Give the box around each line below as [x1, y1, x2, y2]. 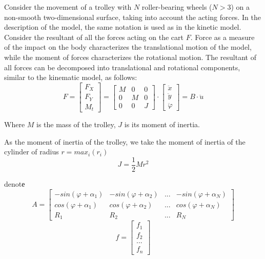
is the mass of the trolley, [36, 119, 116, 130]
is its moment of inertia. [124, 119, 200, 130]
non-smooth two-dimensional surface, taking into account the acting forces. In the [4, 11, 261, 22]
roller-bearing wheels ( [141, 2, 212, 12]
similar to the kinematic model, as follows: [4, 72, 137, 83]
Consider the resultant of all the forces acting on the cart [4, 31, 184, 42]
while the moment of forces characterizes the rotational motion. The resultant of [4, 51, 256, 62]
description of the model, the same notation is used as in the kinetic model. [4, 22, 241, 32]
